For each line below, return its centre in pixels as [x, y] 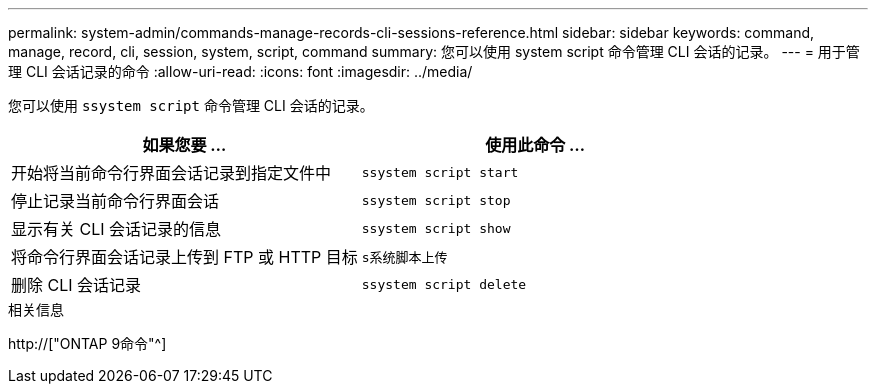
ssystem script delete [444, 284]
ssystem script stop [436, 200]
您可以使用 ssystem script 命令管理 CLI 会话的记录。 [191, 105]
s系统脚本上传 [404, 257]
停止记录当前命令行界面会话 [115, 201]
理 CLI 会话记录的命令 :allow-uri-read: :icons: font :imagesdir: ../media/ [240, 71]
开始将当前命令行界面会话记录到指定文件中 [171, 173]
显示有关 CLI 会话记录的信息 [116, 229]
